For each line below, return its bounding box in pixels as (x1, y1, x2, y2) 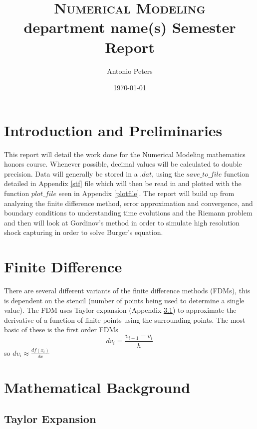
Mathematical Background (4, 377, 191, 397)
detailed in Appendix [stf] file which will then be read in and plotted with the (4, 178, 242, 189)
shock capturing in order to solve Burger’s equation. (4, 227, 163, 237)
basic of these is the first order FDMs (4, 324, 118, 335)
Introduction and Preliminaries (4, 120, 223, 140)
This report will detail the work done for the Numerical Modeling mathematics (4, 149, 246, 159)
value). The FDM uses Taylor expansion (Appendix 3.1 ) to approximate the (4, 305, 237, 315)
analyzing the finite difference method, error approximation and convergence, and (4, 198, 253, 208)
